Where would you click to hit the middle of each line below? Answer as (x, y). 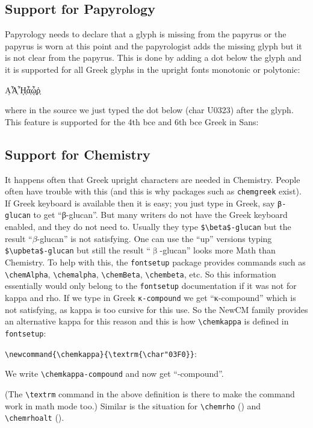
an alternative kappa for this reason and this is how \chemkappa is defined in (147, 321)
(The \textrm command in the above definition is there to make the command (150, 393)
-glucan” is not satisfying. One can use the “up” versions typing (154, 238)
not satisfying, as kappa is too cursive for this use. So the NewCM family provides (156, 309)
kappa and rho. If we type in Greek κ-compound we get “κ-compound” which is (150, 297)
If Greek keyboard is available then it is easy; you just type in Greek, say (140, 203)
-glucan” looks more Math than (218, 250)
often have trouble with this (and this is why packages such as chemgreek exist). (153, 191)
